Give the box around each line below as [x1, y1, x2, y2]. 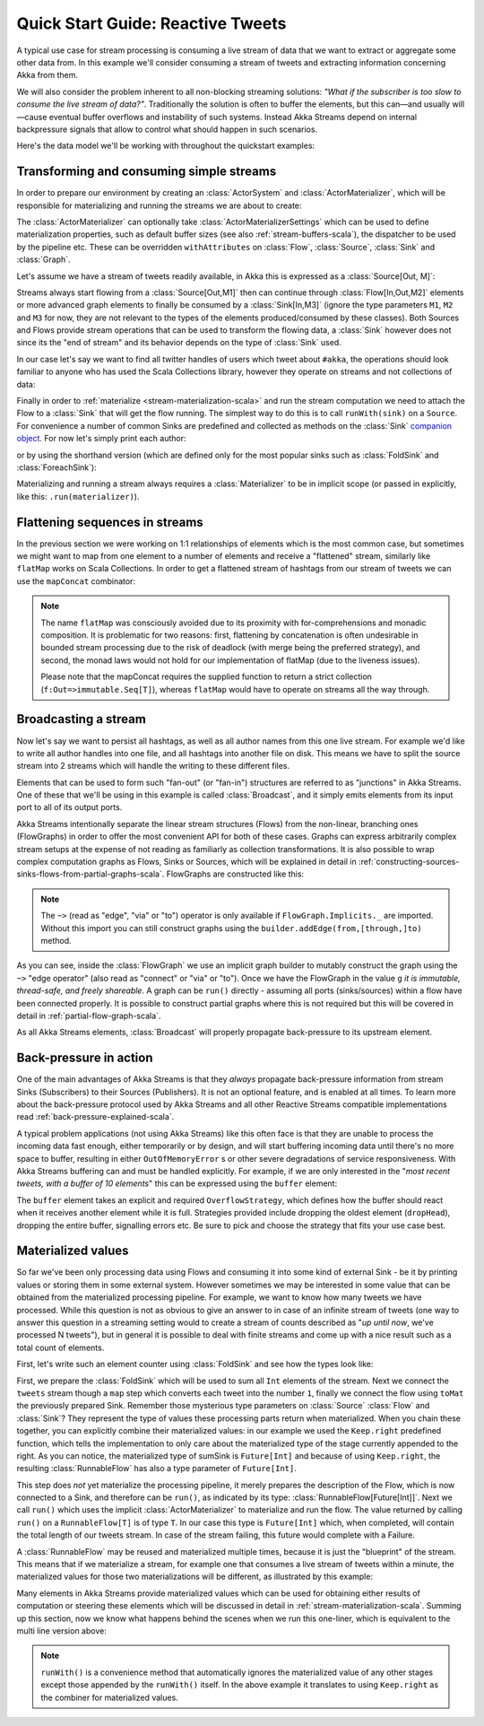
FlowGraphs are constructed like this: [166, 868, 305, 879]
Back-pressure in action [16, 1050, 153, 1066]
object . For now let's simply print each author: [16, 433, 186, 444]
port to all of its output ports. [16, 802, 123, 813]
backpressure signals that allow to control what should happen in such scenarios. [16, 124, 318, 135]
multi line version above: [16, 1625, 107, 1636]
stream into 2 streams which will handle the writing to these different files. [16, 761, 290, 771]
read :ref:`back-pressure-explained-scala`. [16, 1111, 175, 1122]
